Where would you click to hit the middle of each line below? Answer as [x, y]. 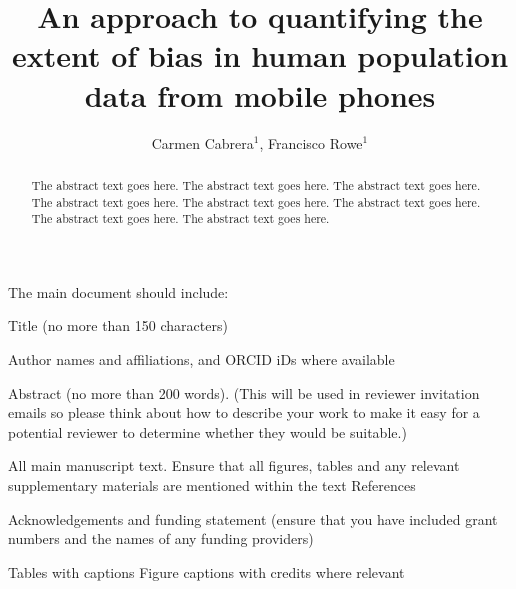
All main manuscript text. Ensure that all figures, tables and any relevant [234, 465]
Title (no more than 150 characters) [118, 325]
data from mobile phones [260, 94]
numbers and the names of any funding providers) [161, 538]
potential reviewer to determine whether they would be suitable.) [207, 431]
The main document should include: [118, 291]
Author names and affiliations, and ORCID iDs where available [201, 359]
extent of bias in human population [260, 55]
